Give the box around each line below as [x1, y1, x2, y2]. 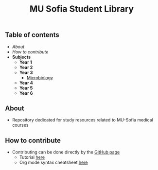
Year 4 [19, 80, 33, 85]
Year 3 [19, 69, 33, 75]
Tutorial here [19, 154, 45, 160]
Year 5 [19, 85, 33, 91]
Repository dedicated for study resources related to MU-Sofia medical [12, 117, 153, 123]
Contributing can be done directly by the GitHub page [12, 149, 120, 155]
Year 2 [19, 64, 33, 70]
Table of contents [5, 31, 59, 39]
